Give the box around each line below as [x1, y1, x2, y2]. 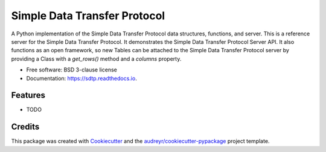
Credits [11, 122, 40, 132]
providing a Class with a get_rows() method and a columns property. [11, 55, 182, 62]
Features [11, 90, 45, 100]
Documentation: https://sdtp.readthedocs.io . [26, 74, 137, 82]
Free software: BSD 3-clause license [26, 66, 117, 73]
